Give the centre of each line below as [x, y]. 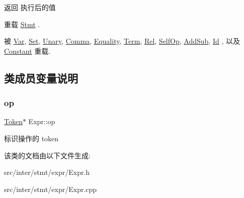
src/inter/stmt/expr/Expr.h [47, 172]
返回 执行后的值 [30, 7]
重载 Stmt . [22, 24]
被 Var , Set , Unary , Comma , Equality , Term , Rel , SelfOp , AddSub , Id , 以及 [122, 41]
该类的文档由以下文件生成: [47, 155]
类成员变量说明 [41, 78]
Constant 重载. [27, 51]
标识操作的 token [31, 138]
